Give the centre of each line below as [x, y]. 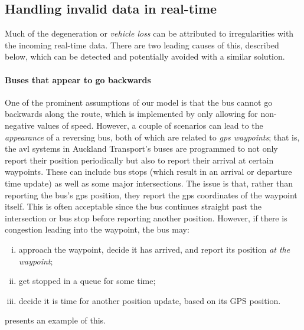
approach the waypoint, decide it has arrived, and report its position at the [154, 249]
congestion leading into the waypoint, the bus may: [97, 229]
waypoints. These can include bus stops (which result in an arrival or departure [148, 171]
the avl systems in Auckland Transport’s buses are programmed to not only [141, 148]
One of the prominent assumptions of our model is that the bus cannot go [139, 102]
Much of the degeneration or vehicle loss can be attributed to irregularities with [149, 33]
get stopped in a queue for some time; [87, 281]
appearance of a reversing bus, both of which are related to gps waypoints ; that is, [152, 137]
